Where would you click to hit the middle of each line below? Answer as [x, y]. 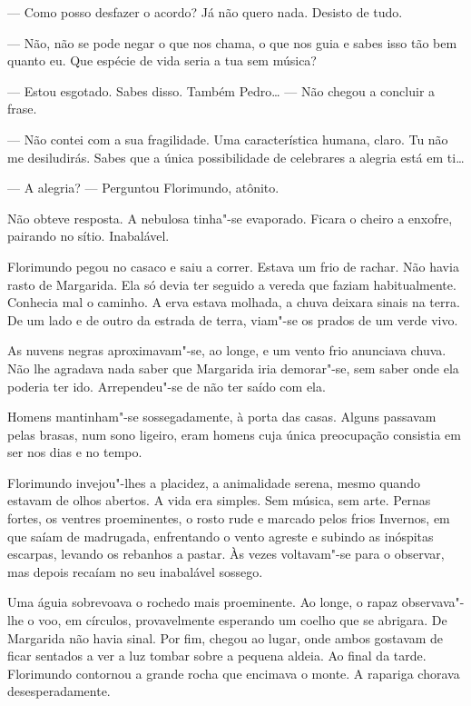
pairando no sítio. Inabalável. [88, 236]
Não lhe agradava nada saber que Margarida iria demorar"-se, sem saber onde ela [233, 368]
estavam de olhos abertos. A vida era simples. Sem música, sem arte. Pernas [219, 500]
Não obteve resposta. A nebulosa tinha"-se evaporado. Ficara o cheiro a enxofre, [230, 218]
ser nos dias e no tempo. [75, 452]
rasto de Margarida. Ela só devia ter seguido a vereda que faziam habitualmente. [232, 284]
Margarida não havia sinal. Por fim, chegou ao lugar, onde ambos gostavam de [226, 637]
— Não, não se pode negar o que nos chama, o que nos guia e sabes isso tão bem [232, 42]
